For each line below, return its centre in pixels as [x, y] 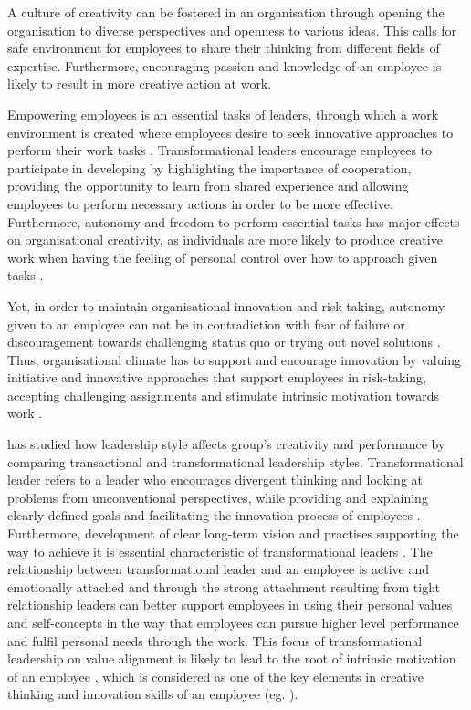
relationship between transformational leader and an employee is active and [218, 569]
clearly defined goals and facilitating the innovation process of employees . [214, 515]
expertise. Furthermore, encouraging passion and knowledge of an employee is [225, 65]
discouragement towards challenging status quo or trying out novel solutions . [224, 342]
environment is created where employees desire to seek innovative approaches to [230, 132]
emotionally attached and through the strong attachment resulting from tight [224, 586]
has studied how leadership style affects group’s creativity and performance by [226, 444]
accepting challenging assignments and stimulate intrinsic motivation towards [224, 395]
